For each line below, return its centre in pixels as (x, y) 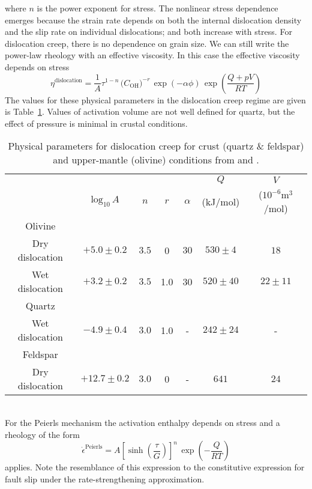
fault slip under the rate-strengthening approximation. (105, 478)
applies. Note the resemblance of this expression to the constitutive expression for (155, 467)
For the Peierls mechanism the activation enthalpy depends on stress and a (142, 422)
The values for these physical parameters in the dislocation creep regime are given (155, 99)
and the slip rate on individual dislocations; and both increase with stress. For (148, 32)
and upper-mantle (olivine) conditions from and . (156, 160)
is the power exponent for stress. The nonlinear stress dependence (157, 8)
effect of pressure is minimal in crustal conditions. (96, 123)
